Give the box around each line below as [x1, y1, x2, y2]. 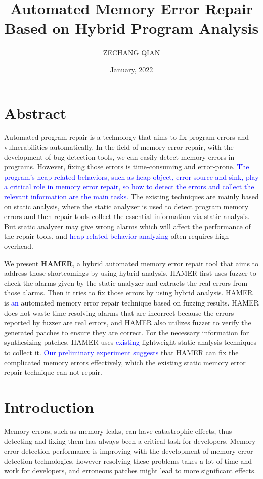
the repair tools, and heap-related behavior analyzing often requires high [4, 231, 229, 241]
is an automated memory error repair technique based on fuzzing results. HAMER [4, 297, 259, 308]
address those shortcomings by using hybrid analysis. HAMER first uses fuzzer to [4, 268, 256, 278]
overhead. [4, 240, 33, 251]
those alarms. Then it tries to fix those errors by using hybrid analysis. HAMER [4, 287, 253, 298]
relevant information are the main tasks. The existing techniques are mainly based [4, 191, 259, 201]
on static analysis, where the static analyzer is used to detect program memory [4, 201, 249, 211]
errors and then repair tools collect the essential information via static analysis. [4, 211, 250, 222]
